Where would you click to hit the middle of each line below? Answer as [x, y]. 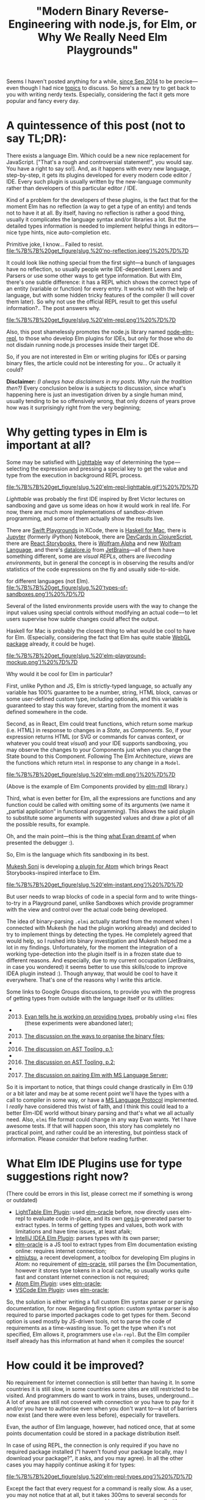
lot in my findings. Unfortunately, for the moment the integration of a [92, 948]
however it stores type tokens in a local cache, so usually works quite [103, 1270]
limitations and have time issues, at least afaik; [74, 1231]
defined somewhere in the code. [47, 712]
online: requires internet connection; [61, 1251]
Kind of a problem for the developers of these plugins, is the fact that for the [102, 200]
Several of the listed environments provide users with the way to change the [102, 606]
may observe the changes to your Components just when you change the [99, 750]
